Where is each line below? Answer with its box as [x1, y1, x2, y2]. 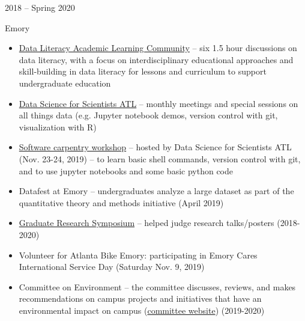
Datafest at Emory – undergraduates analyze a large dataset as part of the [19, 185, 294, 197]
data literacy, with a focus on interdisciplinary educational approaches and [19, 53, 294, 66]
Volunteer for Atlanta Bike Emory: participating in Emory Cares [19, 248, 258, 261]
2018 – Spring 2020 [5, 1, 75, 13]
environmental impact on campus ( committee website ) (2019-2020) [19, 304, 265, 316]
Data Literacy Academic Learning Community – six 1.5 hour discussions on [19, 41, 297, 54]
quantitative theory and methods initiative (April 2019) [19, 196, 224, 209]
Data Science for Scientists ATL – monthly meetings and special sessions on [19, 97, 298, 109]
